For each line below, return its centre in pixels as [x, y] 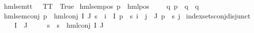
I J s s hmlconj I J [59, 25]
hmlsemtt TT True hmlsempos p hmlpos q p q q [101, 6]
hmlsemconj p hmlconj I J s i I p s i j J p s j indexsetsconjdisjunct [127, 15]
